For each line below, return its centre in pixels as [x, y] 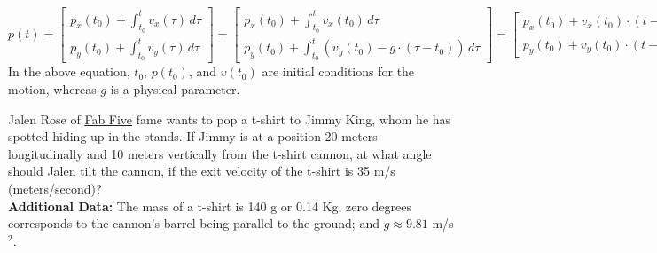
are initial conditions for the [338, 71]
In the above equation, [69, 71]
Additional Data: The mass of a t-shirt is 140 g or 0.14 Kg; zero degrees [210, 206]
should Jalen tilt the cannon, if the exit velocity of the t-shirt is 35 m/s [202, 171]
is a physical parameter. [175, 89]
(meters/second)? [55, 189]
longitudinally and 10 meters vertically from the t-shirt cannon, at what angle [220, 153]
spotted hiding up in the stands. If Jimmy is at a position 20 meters [193, 136]
